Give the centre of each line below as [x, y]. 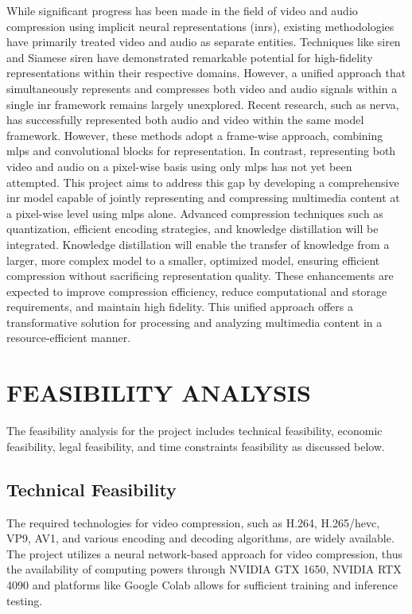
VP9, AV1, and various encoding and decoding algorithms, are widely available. [200, 538]
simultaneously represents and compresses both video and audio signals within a [202, 88]
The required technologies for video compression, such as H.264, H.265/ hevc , [193, 522]
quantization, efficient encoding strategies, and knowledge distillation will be [192, 229]
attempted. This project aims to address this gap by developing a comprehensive [203, 182]
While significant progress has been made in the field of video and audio [182, 10]
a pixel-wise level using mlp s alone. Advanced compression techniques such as [195, 213]
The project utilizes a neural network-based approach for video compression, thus [205, 553]
